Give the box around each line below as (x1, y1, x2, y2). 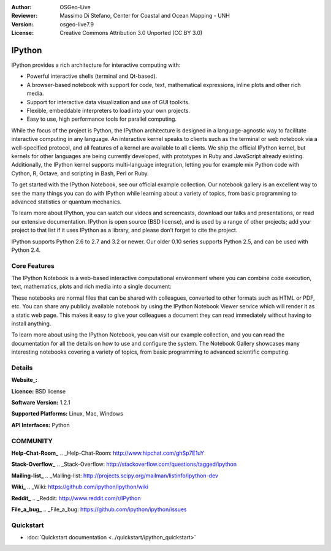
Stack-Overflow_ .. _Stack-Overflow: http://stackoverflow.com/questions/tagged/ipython (11, 460, 237, 468)
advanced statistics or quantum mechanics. (11, 198, 122, 205)
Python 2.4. (11, 246, 41, 254)
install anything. (11, 319, 51, 327)
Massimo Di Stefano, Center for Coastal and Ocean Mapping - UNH (59, 12, 230, 20)
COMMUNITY (11, 436, 53, 445)
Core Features (11, 261, 55, 270)
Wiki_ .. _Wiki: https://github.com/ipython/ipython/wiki (11, 483, 148, 490)
